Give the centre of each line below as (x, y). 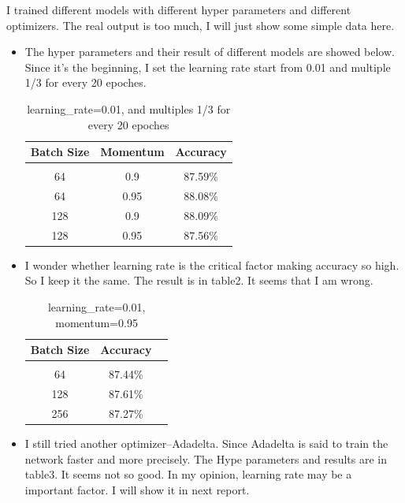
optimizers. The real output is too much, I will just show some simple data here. (201, 25)
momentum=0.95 (97, 322)
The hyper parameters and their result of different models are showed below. (210, 52)
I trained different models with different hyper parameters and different (179, 9)
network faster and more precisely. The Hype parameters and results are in (206, 458)
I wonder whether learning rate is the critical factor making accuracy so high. (212, 265)
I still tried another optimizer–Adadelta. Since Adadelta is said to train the (206, 443)
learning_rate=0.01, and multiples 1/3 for (129, 108)
